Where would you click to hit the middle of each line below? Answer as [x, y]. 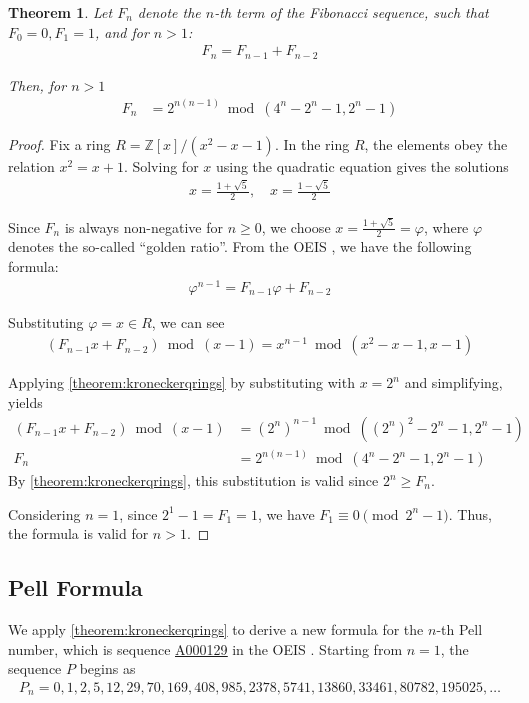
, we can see [188, 321]
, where [446, 226]
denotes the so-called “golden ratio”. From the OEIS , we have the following [240, 246]
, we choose [296, 226]
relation [31, 165]
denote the [169, 12]
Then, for [37, 84]
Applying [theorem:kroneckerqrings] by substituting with [181, 382]
